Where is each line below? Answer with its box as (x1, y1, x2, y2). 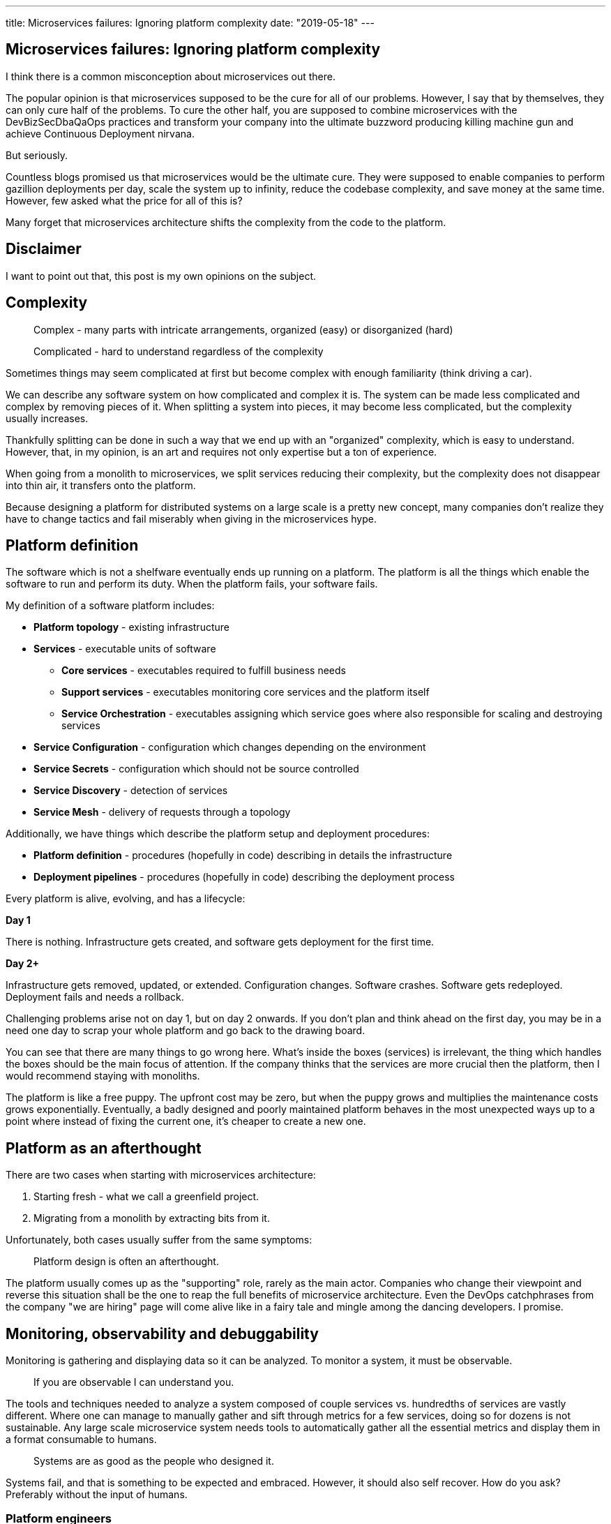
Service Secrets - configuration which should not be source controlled (33, 763, 359, 775)
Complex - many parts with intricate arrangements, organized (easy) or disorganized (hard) (33, 323, 453, 336)
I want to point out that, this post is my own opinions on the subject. (6, 269, 317, 282)
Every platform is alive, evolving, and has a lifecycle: (6, 892, 246, 905)
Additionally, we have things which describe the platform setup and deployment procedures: (6, 828, 430, 840)
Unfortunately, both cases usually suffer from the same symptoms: (6, 1234, 312, 1246)
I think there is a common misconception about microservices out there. (6, 70, 335, 82)
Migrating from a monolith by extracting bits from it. (33, 1212, 270, 1225)
